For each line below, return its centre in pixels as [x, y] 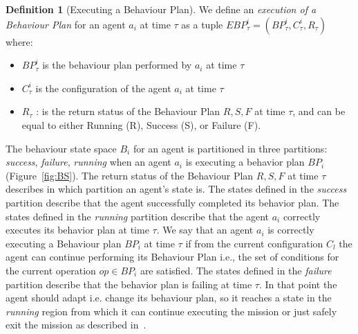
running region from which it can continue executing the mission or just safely [171, 311]
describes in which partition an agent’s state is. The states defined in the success [176, 189]
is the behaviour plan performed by [117, 65]
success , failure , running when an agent [88, 162]
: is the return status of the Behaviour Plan [128, 111]
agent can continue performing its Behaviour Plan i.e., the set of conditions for [172, 257]
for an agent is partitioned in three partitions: [230, 148]
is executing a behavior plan [245, 162]
